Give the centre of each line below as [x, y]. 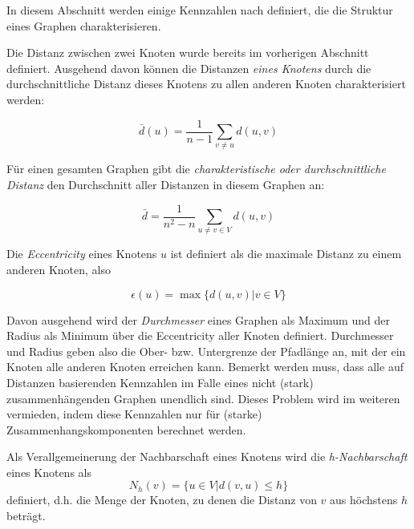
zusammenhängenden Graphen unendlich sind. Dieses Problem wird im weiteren [203, 398]
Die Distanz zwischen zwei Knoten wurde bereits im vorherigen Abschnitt [188, 52]
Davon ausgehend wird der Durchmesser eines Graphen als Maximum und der [198, 319]
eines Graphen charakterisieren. [84, 25]
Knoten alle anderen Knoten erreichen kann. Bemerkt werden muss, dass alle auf [205, 367]
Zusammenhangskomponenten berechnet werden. [126, 429]
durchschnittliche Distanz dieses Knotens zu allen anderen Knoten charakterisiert [206, 84]
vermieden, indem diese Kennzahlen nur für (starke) [134, 414]
